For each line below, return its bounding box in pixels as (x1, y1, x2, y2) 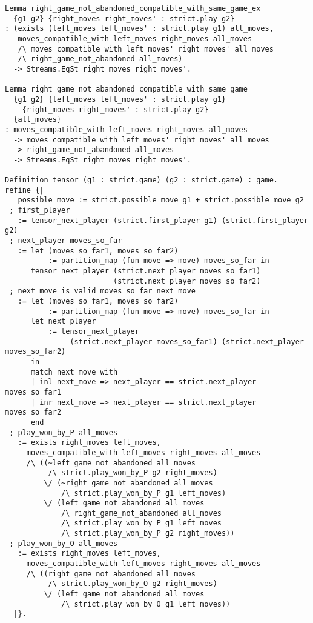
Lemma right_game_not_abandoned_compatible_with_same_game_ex (5, 4, 261, 13)
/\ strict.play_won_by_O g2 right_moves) (48, 579, 217, 588)
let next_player (30, 317, 96, 326)
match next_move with (30, 367, 118, 376)
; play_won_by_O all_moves (9, 539, 118, 548)
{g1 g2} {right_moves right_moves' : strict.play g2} (13, 14, 235, 23)
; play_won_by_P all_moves (9, 428, 118, 437)
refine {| (5, 185, 44, 195)
